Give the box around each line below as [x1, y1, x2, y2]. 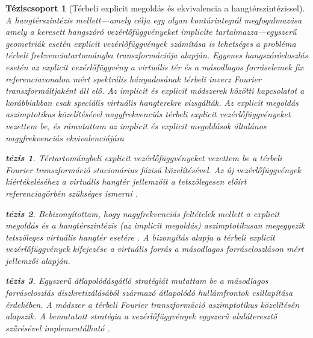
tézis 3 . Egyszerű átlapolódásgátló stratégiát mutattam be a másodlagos [5, 274, 268, 287]
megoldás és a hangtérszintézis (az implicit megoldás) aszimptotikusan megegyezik [5, 219, 305, 232]
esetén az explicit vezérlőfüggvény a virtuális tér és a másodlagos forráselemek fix [5, 60, 304, 73]
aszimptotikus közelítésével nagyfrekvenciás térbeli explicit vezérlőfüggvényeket [5, 108, 291, 120]
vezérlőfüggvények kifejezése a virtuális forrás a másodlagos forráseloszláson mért [5, 242, 304, 255]
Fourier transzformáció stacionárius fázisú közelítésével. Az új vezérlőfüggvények [5, 163, 301, 176]
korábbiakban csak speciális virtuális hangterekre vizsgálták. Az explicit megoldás [5, 96, 299, 108]
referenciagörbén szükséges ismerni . [5, 186, 138, 199]
